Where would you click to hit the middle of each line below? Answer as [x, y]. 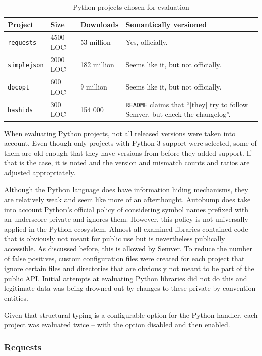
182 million [97, 64]
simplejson [26, 65]
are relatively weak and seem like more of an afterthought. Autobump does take [127, 199]
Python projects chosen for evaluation [131, 7]
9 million [94, 87]
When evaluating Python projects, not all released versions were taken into [120, 133]
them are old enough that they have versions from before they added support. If [128, 153]
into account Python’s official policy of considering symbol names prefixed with [126, 209]
